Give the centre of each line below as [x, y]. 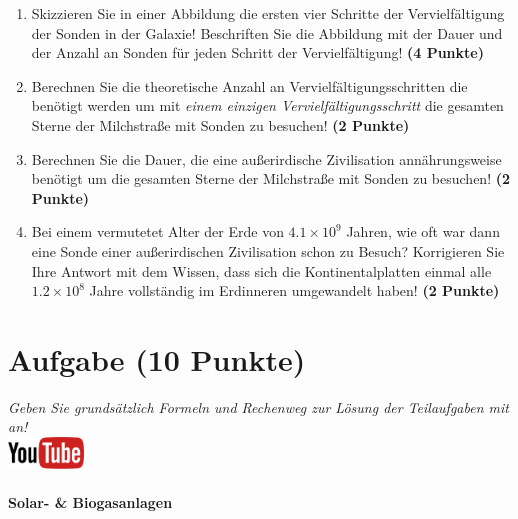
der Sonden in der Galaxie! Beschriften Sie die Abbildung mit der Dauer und [267, 32]
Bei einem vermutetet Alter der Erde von [157, 231]
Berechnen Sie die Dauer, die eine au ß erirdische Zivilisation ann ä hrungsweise [266, 158]
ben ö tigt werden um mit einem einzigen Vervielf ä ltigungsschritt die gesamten [267, 105]
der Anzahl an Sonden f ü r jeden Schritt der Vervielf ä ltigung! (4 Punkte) [257, 52]
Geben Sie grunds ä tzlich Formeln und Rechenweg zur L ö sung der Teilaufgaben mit [258, 406]
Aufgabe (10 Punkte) [157, 358]
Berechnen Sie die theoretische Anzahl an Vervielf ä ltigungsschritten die [249, 85]
